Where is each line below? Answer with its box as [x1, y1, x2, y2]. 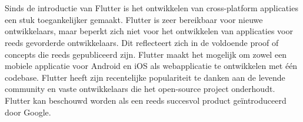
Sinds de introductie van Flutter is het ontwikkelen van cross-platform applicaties [5, 2, 298, 14]
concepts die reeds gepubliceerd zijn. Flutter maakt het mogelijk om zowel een [5, 48, 287, 60]
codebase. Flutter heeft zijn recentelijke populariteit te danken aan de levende [5, 71, 285, 83]
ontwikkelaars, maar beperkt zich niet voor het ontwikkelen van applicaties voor [5, 25, 293, 37]
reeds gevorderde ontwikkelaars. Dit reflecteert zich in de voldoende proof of [5, 36, 279, 48]
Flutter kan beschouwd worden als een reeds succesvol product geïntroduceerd [5, 94, 287, 106]
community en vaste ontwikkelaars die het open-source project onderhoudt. [5, 83, 275, 95]
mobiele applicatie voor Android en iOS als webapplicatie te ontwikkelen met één [5, 60, 298, 72]
